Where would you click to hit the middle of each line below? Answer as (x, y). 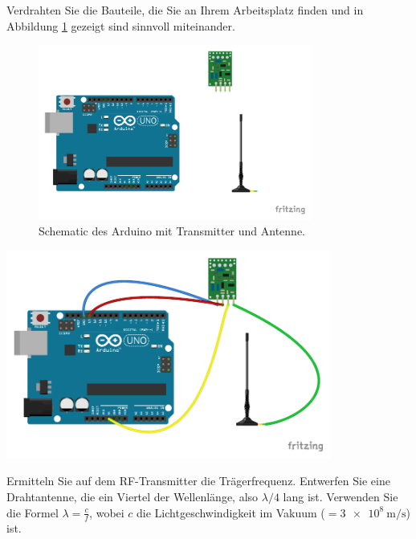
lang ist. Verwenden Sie (341, 496)
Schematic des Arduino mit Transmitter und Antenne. (172, 231)
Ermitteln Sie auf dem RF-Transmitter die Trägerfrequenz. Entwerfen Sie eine (198, 481)
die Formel (33, 512)
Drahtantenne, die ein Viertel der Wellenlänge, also (133, 496)
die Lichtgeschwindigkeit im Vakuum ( (231, 512)
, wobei (107, 512)
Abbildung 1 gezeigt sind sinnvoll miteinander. (121, 25)
